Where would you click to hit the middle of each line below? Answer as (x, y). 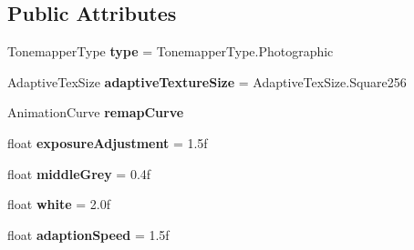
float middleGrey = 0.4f (79, 173)
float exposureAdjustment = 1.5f (108, 142)
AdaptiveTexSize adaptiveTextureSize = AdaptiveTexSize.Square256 (207, 81)
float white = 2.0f (59, 204)
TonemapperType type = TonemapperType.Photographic (171, 51)
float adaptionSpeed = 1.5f (88, 234)
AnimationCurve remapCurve (96, 112)
